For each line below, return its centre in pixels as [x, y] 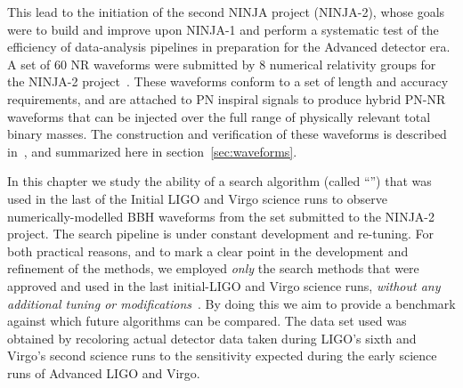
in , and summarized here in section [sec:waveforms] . [152, 151]
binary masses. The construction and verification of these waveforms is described [227, 134]
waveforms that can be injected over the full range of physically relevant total [219, 116]
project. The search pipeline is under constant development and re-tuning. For [220, 234]
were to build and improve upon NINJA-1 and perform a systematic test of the [223, 29]
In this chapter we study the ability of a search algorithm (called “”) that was [219, 181]
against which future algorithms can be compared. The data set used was [207, 321]
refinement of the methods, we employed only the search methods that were [213, 268]
